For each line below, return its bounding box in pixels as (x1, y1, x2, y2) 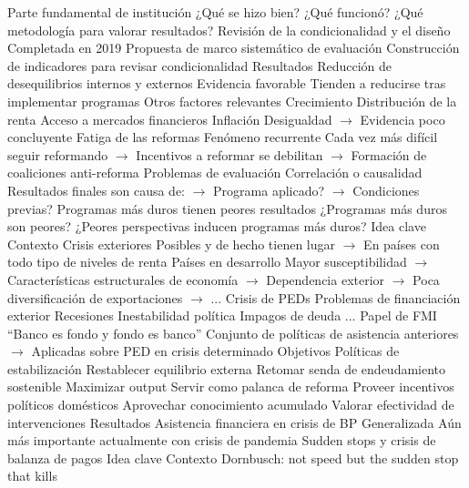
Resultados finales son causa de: (7, 180, 186, 199)
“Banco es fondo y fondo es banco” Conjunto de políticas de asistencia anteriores (7, 323, 459, 342)
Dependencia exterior (266, 269, 385, 289)
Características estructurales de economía (7, 269, 239, 289)
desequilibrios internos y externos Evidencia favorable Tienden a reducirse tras (7, 74, 446, 93)
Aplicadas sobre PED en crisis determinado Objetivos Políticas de (31, 341, 400, 361)
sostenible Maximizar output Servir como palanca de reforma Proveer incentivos (7, 377, 454, 396)
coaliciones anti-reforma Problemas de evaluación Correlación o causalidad (7, 163, 423, 182)
